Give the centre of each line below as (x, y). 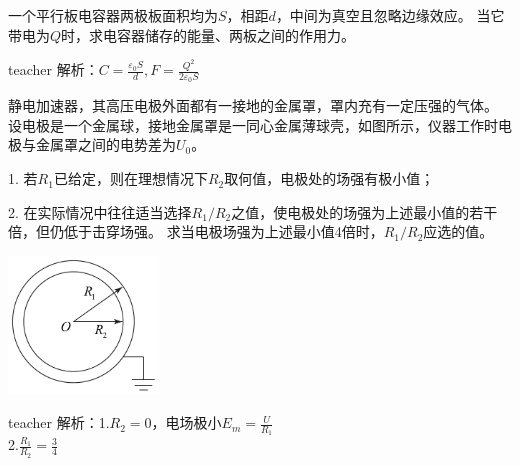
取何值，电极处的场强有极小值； (329, 178)
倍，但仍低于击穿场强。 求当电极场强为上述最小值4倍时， (196, 231)
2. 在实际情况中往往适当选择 (100, 211)
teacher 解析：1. (59, 422)
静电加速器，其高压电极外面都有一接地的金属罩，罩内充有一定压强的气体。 (253, 105)
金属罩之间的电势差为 (105, 144)
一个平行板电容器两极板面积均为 (113, 15)
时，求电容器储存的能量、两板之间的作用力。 (208, 34)
